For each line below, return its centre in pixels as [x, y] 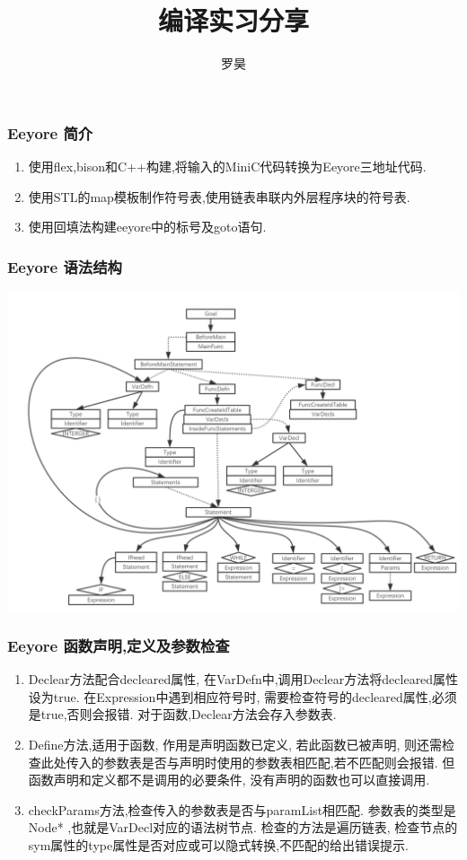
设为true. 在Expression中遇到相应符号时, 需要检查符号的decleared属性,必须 [242, 696]
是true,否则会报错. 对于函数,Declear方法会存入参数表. [182, 714]
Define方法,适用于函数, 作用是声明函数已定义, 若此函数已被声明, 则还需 [235, 744]
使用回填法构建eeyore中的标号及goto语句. [147, 227]
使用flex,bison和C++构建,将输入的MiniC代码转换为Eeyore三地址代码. [227, 167]
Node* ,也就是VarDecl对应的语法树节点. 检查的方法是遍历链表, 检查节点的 [243, 827]
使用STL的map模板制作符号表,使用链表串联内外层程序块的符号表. [219, 196]
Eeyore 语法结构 [65, 266]
